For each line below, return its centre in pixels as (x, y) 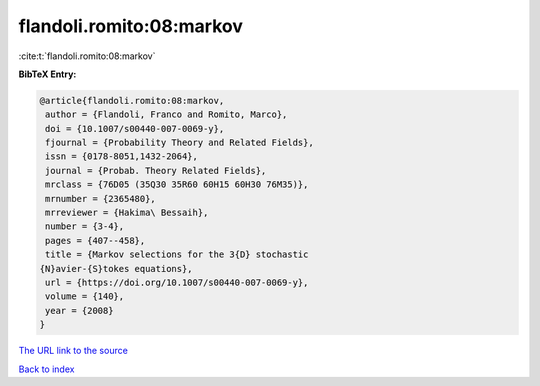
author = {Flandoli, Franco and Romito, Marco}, (166, 114)
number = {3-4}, (85, 226)
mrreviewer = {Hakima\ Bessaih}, (127, 213)
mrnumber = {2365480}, (101, 198)
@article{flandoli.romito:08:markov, (132, 100)
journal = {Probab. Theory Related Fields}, (156, 170)
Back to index (46, 369)
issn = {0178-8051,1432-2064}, (122, 156)
